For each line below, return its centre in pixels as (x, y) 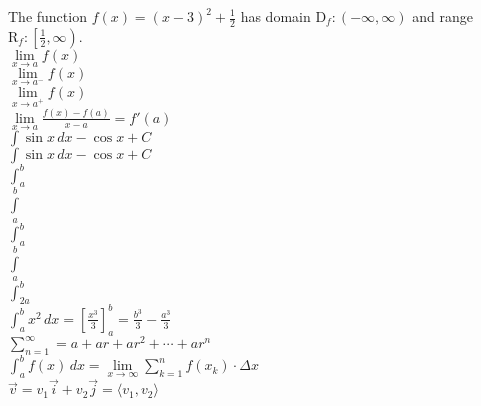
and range (442, 16)
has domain (275, 16)
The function (47, 16)
